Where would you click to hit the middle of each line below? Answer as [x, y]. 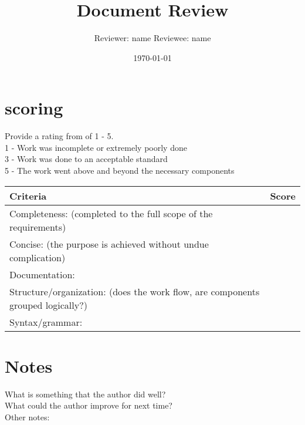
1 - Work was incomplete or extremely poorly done [96, 147]
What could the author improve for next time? [89, 405]
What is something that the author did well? [85, 394]
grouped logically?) [48, 305]
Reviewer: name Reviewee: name [152, 38]
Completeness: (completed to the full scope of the [111, 213]
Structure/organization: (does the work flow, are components [135, 291]
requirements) [38, 227]
